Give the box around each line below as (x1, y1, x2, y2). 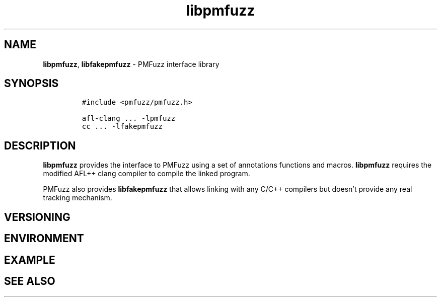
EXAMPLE (4, 253, 55, 266)
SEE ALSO (4, 274, 55, 287)
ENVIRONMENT (4, 232, 84, 245)
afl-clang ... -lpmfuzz (82, 114, 176, 123)
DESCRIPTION (4, 139, 76, 152)
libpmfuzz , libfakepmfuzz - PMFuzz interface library (43, 59, 219, 68)
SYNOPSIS (4, 77, 59, 90)
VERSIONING (4, 210, 70, 223)
